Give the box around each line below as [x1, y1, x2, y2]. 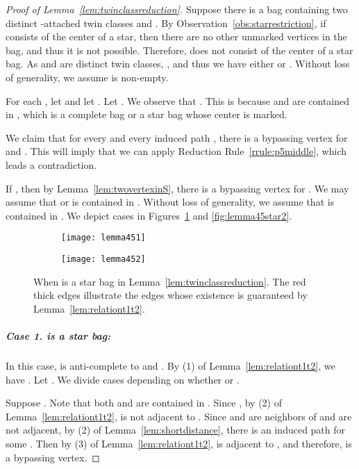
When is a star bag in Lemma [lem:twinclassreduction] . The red [33, 274, 306, 288]
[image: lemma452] [61, 254, 146, 264]
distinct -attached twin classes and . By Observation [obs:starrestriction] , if [6, 15, 326, 30]
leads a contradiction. [6, 157, 97, 172]
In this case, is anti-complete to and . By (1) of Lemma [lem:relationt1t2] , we [6, 358, 335, 372]
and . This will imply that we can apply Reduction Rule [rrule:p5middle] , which [6, 144, 347, 158]
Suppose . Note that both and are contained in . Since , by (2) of [6, 395, 282, 410]
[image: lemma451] [61, 233, 146, 243]
